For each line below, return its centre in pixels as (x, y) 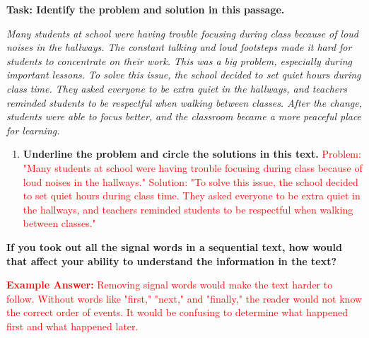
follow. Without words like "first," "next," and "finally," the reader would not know (184, 298)
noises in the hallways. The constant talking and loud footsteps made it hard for (179, 47)
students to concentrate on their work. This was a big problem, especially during (179, 60)
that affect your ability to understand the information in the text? (172, 261)
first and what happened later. (72, 326)
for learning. (33, 130)
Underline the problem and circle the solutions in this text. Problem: (192, 154)
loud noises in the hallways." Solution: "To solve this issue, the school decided (191, 181)
